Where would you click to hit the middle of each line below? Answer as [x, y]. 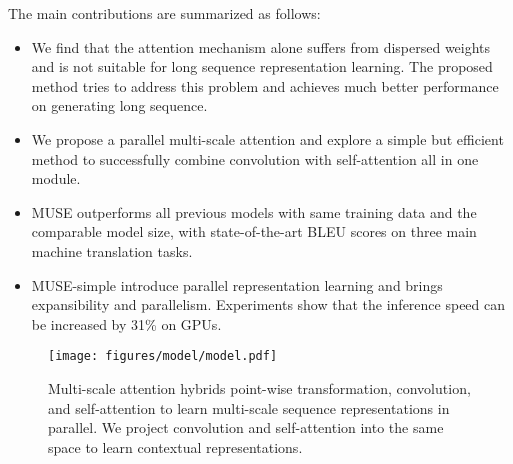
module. [56, 178]
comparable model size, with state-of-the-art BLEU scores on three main [254, 231]
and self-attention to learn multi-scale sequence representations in [249, 407]
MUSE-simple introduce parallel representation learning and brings [237, 284]
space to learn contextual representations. [175, 446]
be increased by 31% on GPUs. [126, 323]
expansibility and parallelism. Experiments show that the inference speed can [268, 304]
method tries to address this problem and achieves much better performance [265, 85]
